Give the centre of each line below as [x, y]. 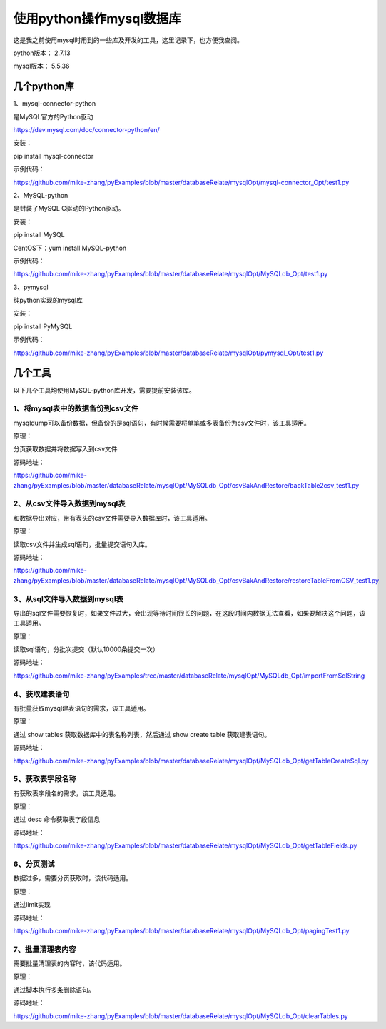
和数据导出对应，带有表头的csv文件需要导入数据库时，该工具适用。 [112, 518]
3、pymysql [31, 287]
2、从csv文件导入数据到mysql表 [69, 503]
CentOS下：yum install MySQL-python [70, 248]
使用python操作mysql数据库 [97, 19]
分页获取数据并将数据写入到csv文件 [65, 449]
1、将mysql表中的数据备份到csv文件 [76, 408]
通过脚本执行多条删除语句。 [54, 990]
